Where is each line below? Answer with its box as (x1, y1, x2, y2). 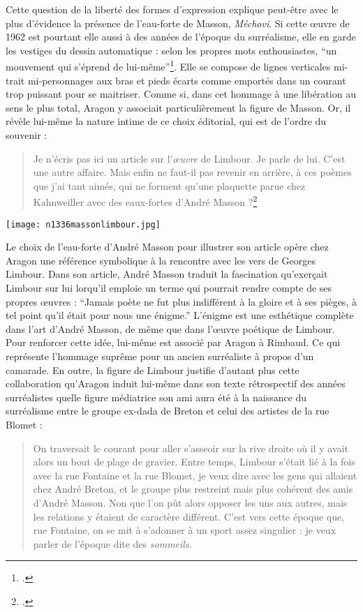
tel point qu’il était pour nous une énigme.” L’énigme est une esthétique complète (6, 308, 354, 322)
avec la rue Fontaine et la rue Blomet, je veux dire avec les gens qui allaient (33, 468, 357, 482)
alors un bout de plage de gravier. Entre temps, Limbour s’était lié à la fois (33, 454, 355, 469)
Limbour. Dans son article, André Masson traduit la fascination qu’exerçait (6, 267, 328, 281)
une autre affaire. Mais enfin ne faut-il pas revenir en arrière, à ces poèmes (33, 165, 352, 179)
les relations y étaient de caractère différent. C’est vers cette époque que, (33, 509, 345, 523)
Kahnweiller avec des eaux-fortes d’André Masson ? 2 (33, 193, 258, 209)
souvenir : (6, 128, 47, 142)
